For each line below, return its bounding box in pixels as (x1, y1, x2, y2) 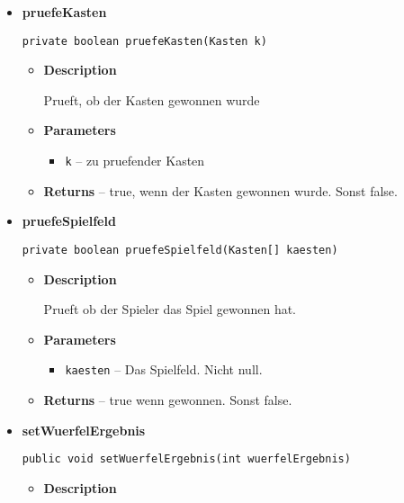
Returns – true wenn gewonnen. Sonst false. (43, 390, 292, 409)
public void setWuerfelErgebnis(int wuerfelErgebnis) (22, 453, 351, 466)
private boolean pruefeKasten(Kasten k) (22, 34, 267, 48)
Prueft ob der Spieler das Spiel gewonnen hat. (43, 300, 297, 319)
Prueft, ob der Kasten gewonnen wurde (43, 90, 260, 109)
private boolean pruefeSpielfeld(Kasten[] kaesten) (22, 243, 338, 256)
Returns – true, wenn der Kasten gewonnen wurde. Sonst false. (43, 181, 398, 200)
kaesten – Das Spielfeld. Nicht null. (65, 360, 263, 379)
